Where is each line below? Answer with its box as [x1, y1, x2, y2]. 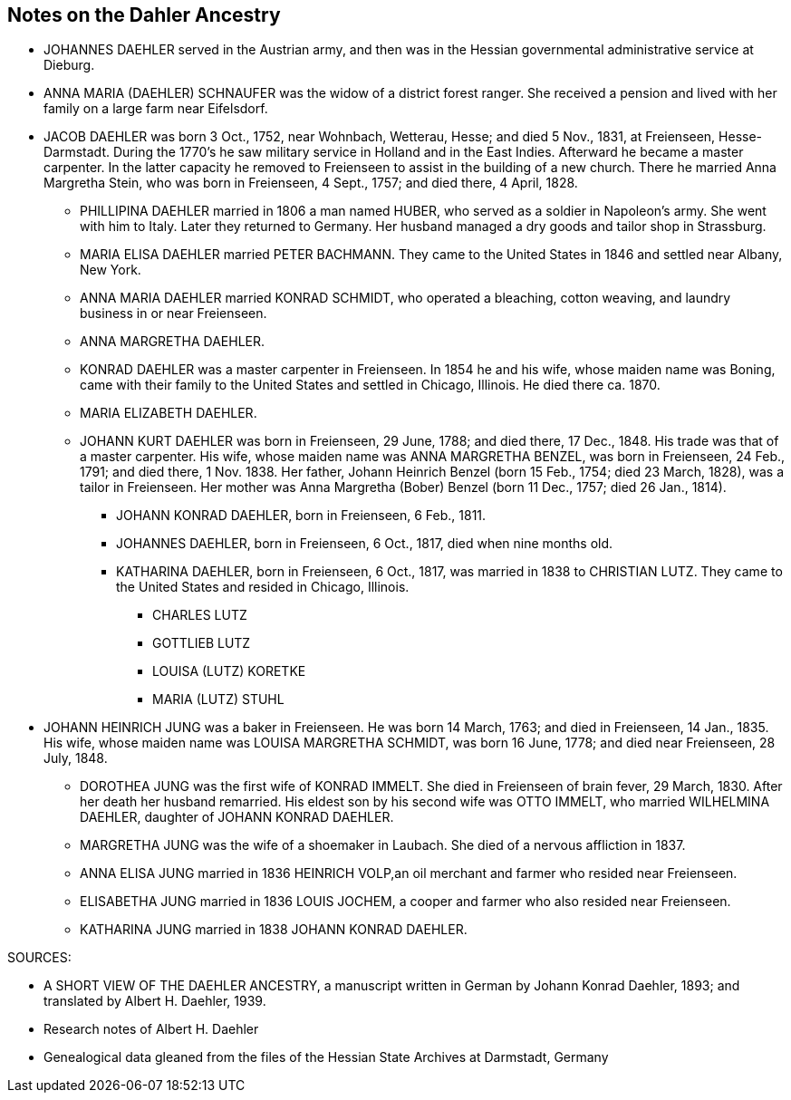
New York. [80, 262, 141, 278]
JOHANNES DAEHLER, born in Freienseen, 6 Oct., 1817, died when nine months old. [116, 536, 613, 552]
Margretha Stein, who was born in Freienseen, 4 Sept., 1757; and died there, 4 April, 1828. [43, 175, 578, 191]
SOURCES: [7, 950, 72, 966]
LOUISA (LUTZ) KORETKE [152, 663, 306, 680]
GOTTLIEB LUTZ [152, 635, 251, 651]
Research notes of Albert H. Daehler [43, 1021, 259, 1037]
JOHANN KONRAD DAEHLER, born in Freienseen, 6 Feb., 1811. [116, 507, 487, 524]
